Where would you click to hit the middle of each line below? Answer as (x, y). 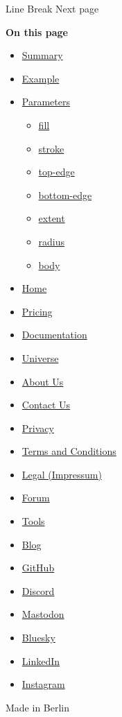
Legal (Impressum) (62, 474)
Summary (42, 55)
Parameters (46, 102)
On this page (37, 32)
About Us (43, 381)
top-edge (56, 172)
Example (41, 78)
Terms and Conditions (69, 451)
